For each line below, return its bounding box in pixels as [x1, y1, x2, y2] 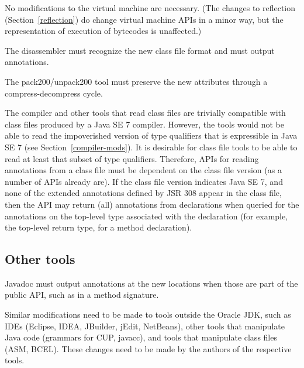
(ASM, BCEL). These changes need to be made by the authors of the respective [5, 342, 292, 355]
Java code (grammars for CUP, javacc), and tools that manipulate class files [5, 331, 277, 343]
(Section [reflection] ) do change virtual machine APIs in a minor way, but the [5, 13, 284, 25]
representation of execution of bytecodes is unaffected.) [5, 25, 202, 37]
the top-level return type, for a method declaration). [5, 221, 192, 233]
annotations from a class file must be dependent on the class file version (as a [5, 164, 282, 176]
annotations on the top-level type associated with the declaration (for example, [5, 209, 288, 222]
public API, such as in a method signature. [5, 288, 159, 301]
